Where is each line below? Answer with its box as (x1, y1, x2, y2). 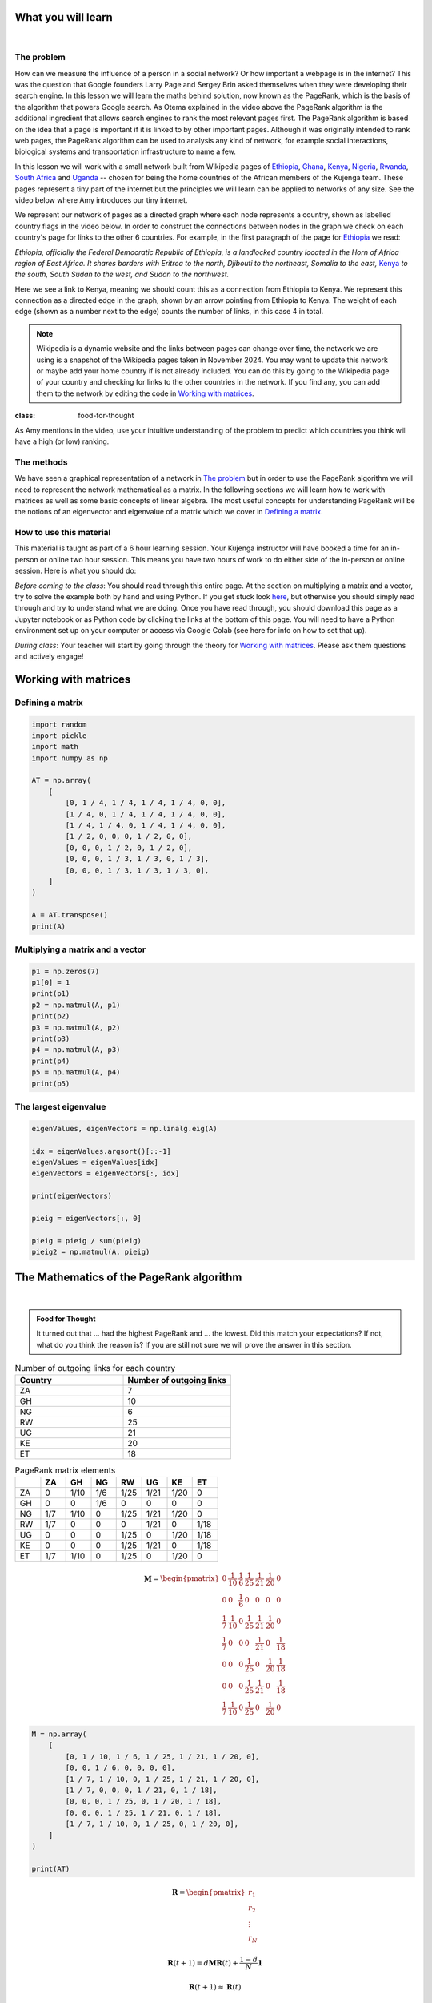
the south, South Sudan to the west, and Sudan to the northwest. (14, 269, 230, 280)
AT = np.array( (31, 776, 91, 785)
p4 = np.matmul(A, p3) (31, 1046, 121, 1054)
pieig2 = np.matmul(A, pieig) (31, 1247, 150, 1257)
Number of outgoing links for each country (14, 1363, 176, 1374)
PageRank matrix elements (14, 1465, 116, 1476)
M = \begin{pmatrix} (143, 1574, 220, 1583)
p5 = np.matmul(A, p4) (31, 1068, 121, 1077)
